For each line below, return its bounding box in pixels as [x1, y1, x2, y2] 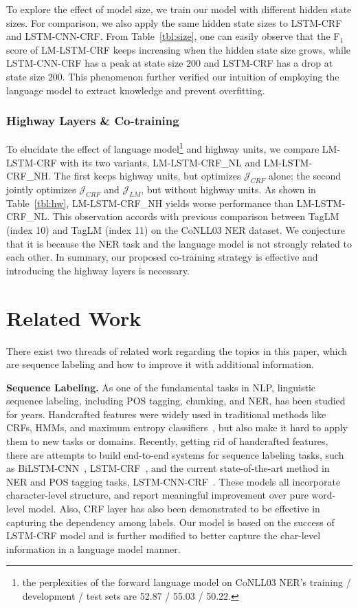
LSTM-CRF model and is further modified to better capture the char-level [6, 528, 321, 543]
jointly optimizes [6, 182, 76, 197]
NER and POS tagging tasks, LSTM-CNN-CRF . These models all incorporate [6, 474, 341, 488]
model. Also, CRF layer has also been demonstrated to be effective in [27, 501, 320, 516]
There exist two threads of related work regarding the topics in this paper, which [6, 343, 348, 358]
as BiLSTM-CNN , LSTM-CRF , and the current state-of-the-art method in [6, 461, 330, 475]
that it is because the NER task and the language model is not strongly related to [6, 236, 352, 250]
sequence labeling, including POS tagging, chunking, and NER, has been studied [6, 393, 346, 408]
